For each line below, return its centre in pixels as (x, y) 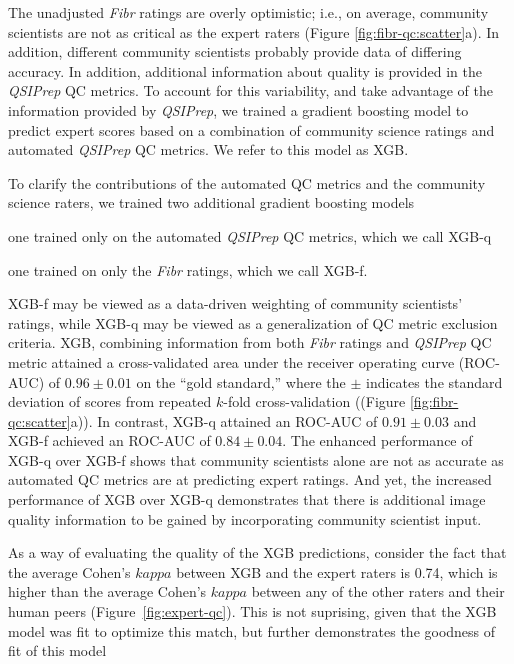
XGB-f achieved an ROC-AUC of (109, 440)
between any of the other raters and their (378, 591)
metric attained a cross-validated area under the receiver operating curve (231, 361)
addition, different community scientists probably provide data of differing (235, 51)
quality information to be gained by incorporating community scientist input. (245, 518)
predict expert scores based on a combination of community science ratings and (251, 129)
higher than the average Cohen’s (107, 591)
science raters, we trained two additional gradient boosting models (211, 202)
